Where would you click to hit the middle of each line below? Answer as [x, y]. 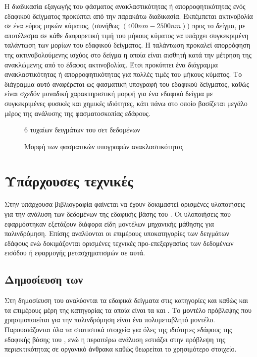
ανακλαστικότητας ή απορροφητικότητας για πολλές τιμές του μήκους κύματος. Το [123, 74]
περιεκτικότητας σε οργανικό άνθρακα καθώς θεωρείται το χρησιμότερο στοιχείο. [121, 349]
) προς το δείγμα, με [216, 26]
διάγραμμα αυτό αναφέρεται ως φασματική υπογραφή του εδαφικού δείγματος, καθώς [127, 84]
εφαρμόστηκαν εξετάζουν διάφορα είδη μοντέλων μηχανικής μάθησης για [109, 223]
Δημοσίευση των [44, 279]
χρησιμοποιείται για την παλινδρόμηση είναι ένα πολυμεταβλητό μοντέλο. [110, 320]
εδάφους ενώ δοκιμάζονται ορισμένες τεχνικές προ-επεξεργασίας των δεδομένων [119, 243]
